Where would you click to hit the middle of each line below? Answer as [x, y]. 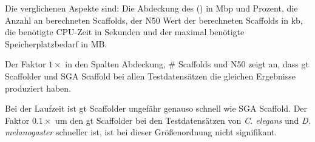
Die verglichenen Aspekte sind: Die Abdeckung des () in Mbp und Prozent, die [151, 8]
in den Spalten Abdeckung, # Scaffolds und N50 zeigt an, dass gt [187, 64]
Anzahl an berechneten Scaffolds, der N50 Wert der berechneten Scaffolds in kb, [154, 20]
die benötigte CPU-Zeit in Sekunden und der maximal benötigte [125, 32]
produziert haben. [38, 88]
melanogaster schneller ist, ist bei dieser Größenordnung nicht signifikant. [141, 132]
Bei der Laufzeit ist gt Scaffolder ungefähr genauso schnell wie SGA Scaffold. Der [156, 108]
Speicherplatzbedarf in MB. [56, 43]
